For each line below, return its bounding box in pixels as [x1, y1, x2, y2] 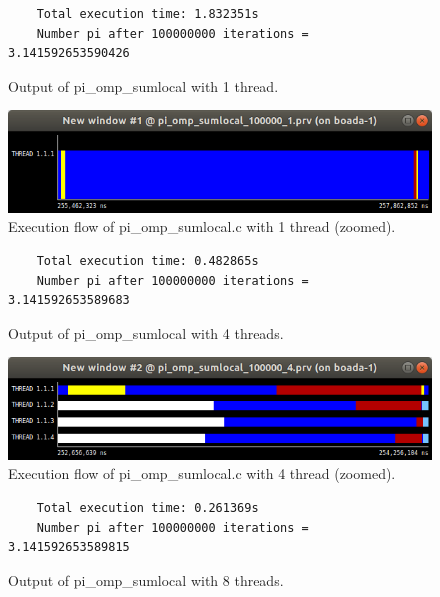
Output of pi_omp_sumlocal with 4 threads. [8, 322, 284, 343]
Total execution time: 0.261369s [36, 501, 259, 516]
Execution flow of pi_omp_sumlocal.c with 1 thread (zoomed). [8, 216, 396, 237]
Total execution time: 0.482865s [36, 254, 259, 269]
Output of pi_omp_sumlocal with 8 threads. [8, 569, 284, 590]
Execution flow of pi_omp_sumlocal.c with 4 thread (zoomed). [8, 463, 396, 484]
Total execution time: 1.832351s [36, 7, 259, 21]
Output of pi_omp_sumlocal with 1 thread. [8, 75, 279, 96]
